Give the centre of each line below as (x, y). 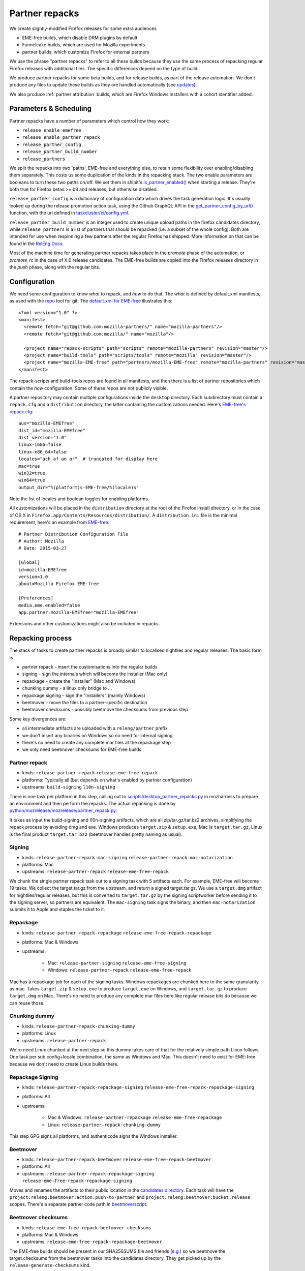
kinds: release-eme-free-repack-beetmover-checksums (87, 1227)
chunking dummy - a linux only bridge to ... (67, 688)
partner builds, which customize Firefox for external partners (86, 52)
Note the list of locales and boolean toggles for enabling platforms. (79, 499)
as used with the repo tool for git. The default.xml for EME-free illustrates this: (91, 301)
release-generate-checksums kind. (50, 1265)
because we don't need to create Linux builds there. (64, 1064)
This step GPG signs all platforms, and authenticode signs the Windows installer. (94, 1136)
